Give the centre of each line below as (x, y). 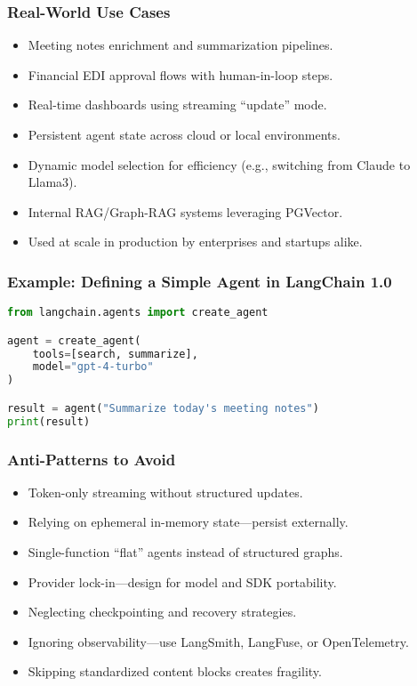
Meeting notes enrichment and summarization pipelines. (180, 45)
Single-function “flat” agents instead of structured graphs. (185, 552)
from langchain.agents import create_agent (138, 313)
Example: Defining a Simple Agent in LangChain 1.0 (200, 281)
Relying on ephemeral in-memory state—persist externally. (188, 522)
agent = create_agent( (74, 340)
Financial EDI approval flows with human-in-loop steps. (180, 74)
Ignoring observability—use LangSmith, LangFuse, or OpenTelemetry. (218, 641)
